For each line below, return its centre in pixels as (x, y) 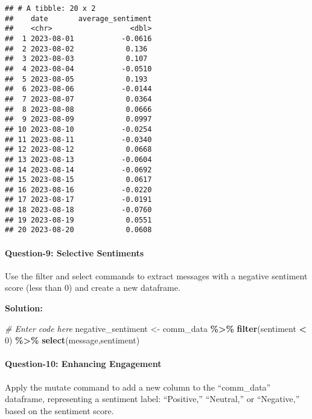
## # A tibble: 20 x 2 (50, 8)
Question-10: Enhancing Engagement (83, 364)
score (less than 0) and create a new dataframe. (93, 287)
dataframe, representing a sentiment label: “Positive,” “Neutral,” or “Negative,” (152, 399)
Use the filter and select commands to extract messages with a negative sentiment (156, 275)
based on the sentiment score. (59, 410)
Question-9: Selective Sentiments (75, 252)
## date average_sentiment (78, 18)
